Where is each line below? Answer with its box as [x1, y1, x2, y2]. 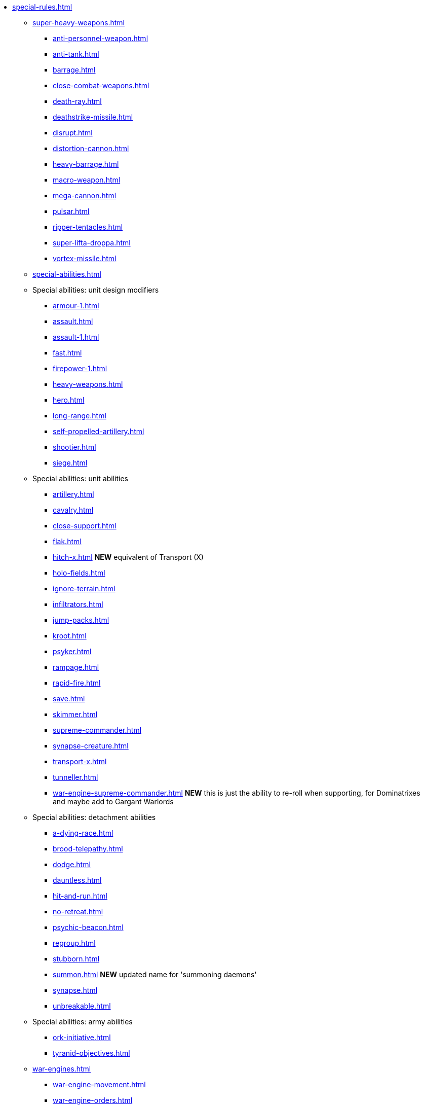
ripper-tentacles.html [53, 223, 123, 231]
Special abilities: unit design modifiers [32, 286, 159, 294]
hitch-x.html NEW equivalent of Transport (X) [53, 553, 204, 561]
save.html [53, 694, 85, 703]
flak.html [53, 537, 82, 546]
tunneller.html [53, 773, 98, 781]
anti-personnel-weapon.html [53, 34, 148, 43]
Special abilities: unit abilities [32, 474, 128, 483]
